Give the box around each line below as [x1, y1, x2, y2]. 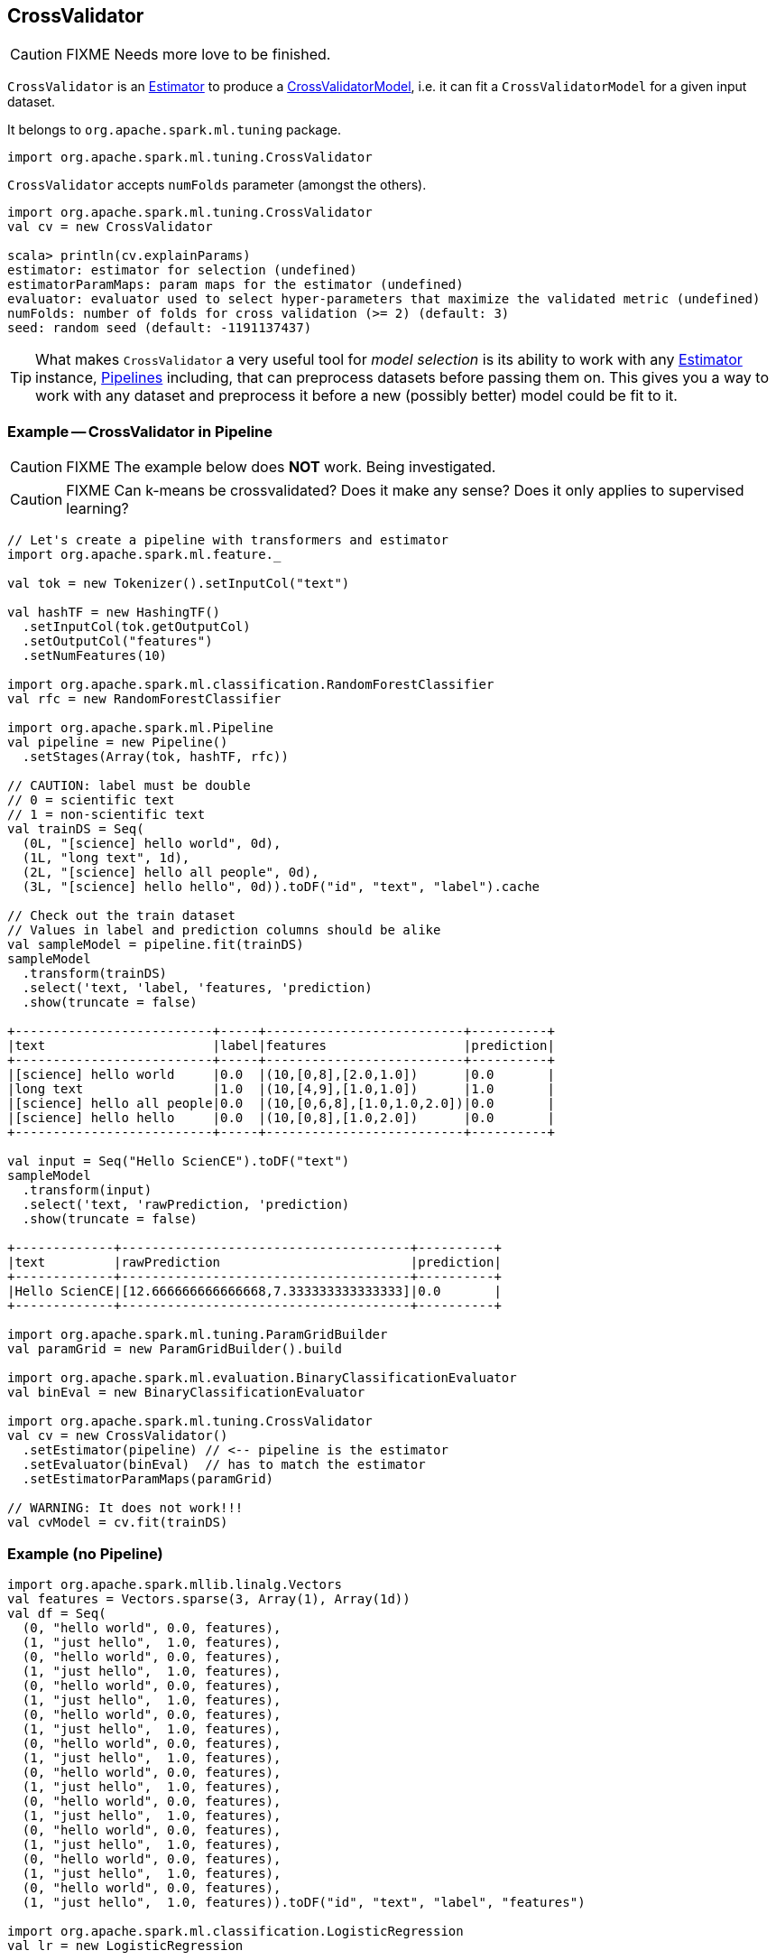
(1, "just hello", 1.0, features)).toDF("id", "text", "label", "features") [22, 1894, 586, 1909]
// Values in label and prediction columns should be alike [7, 923, 441, 938]
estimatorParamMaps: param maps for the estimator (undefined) [7, 277, 464, 293]
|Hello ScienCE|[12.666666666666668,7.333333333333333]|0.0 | [7, 1284, 502, 1299]
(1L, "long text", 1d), [22, 850, 190, 866]
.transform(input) [22, 1183, 152, 1198]
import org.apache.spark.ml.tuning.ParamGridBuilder [7, 1327, 388, 1342]
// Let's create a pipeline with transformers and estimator [7, 533, 448, 548]
